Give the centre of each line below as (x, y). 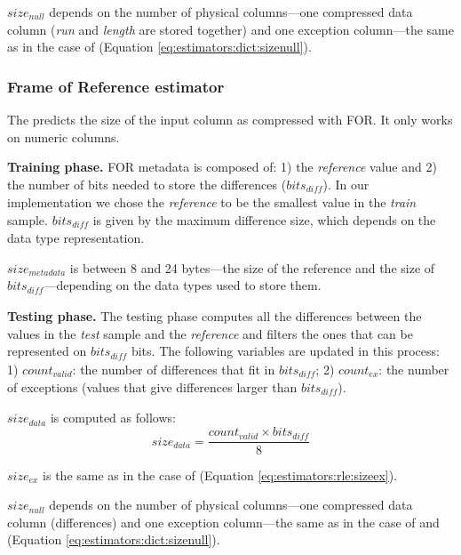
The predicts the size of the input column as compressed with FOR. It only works (230, 119)
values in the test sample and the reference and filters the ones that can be (210, 333)
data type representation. (76, 238)
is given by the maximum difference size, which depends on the (264, 219)
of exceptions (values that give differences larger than (152, 387)
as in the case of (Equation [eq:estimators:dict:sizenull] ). (159, 47)
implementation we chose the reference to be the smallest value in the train (212, 202)
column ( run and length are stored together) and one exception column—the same (230, 29)
